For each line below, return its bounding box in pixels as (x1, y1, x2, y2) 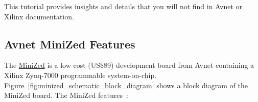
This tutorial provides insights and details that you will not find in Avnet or (4, 1, 243, 11)
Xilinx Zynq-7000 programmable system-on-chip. (4, 69, 157, 80)
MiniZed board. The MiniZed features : (4, 90, 128, 100)
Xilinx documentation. (4, 11, 74, 21)
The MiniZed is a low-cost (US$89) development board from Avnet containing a (4, 60, 254, 70)
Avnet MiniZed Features (4, 36, 135, 52)
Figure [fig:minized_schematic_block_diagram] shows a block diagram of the (4, 80, 248, 90)
